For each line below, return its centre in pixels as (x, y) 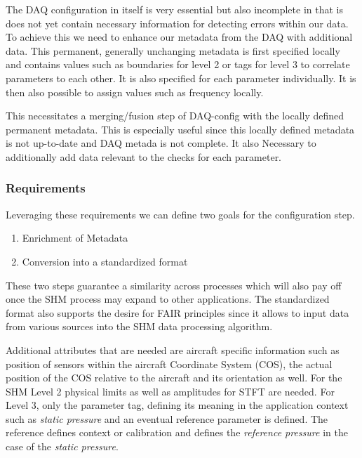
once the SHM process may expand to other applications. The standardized (168, 299)
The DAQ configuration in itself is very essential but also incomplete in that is (174, 9)
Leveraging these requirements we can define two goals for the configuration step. (180, 214)
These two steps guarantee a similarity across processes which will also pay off (174, 285)
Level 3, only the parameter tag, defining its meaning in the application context (177, 405)
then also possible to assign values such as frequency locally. (135, 92)
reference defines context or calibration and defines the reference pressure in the (177, 432)
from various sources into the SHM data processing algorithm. (139, 326)
